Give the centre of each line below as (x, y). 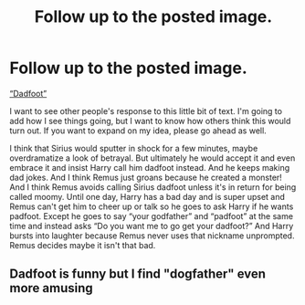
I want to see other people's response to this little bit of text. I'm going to (146, 110)
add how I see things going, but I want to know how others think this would (150, 121)
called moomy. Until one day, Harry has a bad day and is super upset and (147, 196)
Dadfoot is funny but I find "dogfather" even (138, 274)
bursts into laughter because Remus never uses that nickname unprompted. (152, 236)
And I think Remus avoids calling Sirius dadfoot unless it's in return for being (153, 187)
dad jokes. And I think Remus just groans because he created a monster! (146, 177)
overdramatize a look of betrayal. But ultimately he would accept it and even (152, 158)
